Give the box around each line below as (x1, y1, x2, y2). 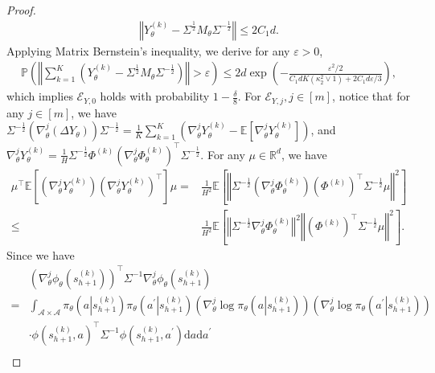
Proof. (6, 2, 36, 18)
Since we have (6, 246, 75, 263)
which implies (6, 88, 73, 105)
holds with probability (100, 88, 210, 105)
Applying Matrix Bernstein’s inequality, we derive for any (6, 42, 290, 59)
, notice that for (332, 88, 410, 105)
